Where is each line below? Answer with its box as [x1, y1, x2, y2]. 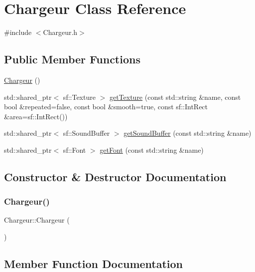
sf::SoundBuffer [63, 128, 110, 138]
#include [4, 27, 32, 37]
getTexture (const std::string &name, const [109, 91, 241, 102]
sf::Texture [63, 91, 96, 102]
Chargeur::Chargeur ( [4, 215, 70, 225]
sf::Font [63, 144, 86, 155]
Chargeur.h [43, 27, 78, 37]
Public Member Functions [4, 51, 140, 67]
